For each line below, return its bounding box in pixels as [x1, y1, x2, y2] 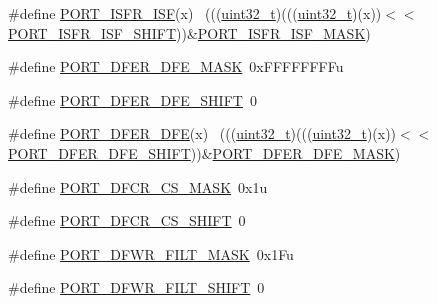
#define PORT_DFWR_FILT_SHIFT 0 [8, 277, 265, 298]
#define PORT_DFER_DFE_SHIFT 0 [8, 89, 257, 110]
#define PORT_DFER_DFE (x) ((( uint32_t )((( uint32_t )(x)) [8, 123, 397, 144]
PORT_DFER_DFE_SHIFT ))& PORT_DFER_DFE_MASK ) [8, 142, 401, 163]
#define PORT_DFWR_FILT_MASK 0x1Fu [8, 243, 294, 264]
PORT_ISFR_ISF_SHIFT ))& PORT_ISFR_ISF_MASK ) [8, 22, 371, 43]
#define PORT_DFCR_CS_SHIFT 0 [8, 210, 246, 231]
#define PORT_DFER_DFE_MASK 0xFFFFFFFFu [8, 56, 344, 77]
